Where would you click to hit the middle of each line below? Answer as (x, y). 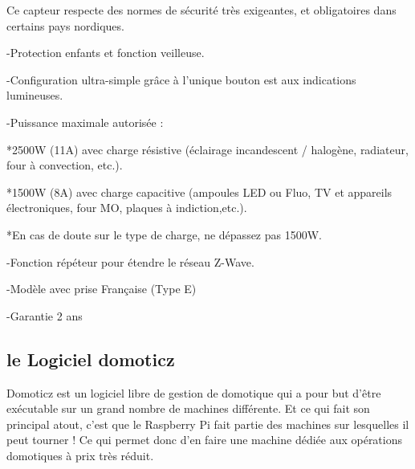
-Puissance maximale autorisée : (85, 122)
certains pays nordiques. (65, 25)
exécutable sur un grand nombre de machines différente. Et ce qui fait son (188, 408)
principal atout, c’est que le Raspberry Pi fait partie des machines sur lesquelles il (208, 424)
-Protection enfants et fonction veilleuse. (106, 53)
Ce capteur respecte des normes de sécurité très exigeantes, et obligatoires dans (201, 10)
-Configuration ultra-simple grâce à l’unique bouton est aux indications (181, 79)
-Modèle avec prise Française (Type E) (102, 289)
